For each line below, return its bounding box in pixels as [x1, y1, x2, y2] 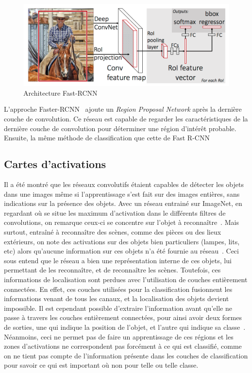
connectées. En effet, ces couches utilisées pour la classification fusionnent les [4, 284, 233, 294]
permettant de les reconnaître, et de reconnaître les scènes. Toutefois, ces [4, 265, 221, 275]
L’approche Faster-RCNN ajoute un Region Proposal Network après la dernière [4, 104, 242, 114]
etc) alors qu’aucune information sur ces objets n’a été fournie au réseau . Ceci [4, 246, 239, 256]
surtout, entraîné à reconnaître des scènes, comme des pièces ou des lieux [4, 226, 221, 237]
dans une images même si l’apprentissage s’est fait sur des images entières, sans [4, 188, 240, 199]
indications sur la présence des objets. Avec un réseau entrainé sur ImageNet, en [4, 198, 242, 208]
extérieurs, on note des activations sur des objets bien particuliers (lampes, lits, [4, 236, 240, 246]
